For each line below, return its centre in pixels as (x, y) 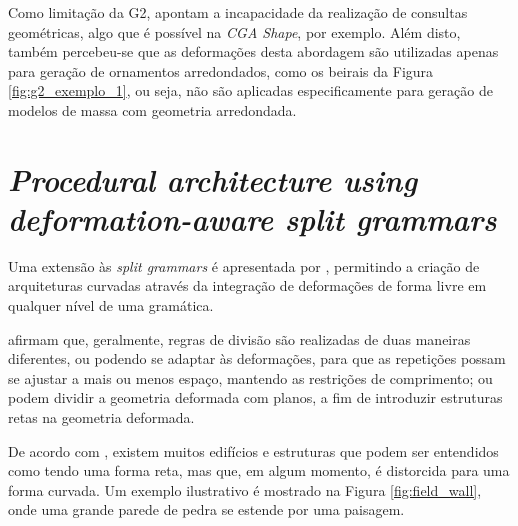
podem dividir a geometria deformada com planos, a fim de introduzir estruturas (255, 397)
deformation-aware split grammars (252, 218)
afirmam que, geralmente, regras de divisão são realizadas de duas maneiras (239, 338)
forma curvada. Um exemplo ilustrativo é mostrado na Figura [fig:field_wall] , (245, 489)
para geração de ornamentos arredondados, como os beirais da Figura (221, 70)
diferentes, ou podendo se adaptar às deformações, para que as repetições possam (257, 358)
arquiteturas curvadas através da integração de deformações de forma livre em (247, 285)
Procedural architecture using (213, 179)
